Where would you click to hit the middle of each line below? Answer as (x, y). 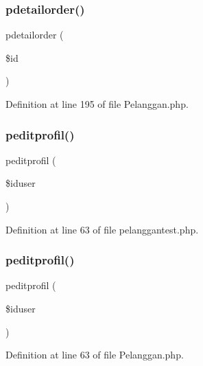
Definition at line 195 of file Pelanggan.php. (97, 104)
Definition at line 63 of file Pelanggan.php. (95, 355)
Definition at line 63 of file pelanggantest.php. (102, 229)
